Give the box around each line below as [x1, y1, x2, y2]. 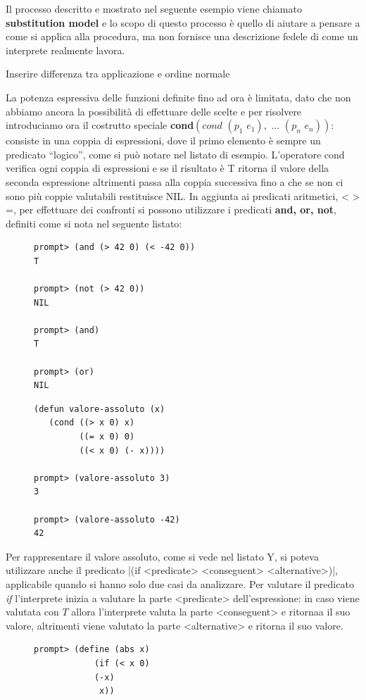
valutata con [6, 604, 59, 619]
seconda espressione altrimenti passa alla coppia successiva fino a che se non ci [6, 174, 343, 189]
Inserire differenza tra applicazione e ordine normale [6, 66, 230, 81]
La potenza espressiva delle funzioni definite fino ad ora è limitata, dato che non [6, 89, 351, 104]
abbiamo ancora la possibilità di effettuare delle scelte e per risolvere [6, 104, 302, 118]
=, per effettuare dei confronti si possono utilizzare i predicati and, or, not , [6, 202, 336, 217]
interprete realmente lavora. [6, 42, 125, 57]
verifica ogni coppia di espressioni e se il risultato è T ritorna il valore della [6, 161, 329, 175]
